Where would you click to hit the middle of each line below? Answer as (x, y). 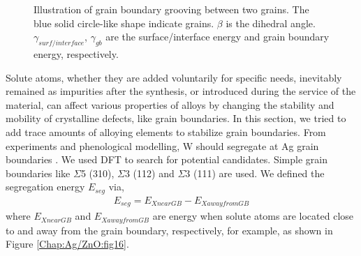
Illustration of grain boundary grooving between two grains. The (171, 9)
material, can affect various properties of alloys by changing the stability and (170, 104)
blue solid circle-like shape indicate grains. (124, 23)
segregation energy (45, 187)
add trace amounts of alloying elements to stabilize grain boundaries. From (166, 131)
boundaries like (38, 173)
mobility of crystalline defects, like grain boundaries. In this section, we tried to (176, 118)
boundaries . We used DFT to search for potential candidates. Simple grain (167, 159)
